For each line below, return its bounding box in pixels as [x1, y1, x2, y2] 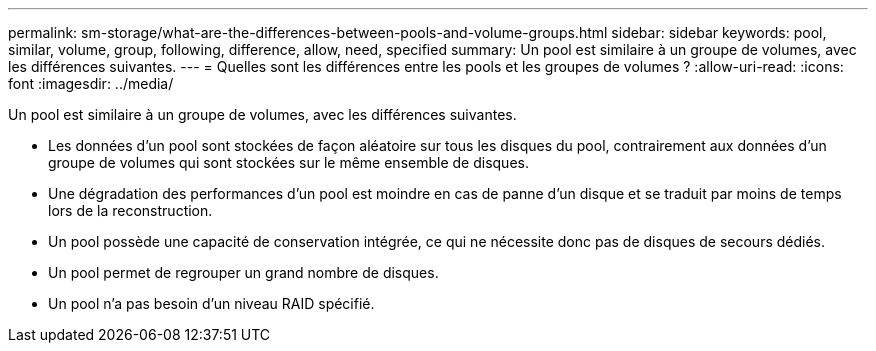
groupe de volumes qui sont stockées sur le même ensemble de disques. [48, 154, 529, 171]
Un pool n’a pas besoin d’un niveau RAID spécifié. [48, 295, 375, 312]
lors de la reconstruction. [48, 202, 213, 219]
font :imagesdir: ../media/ [8, 75, 174, 92]
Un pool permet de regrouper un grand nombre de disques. [48, 264, 439, 281]
